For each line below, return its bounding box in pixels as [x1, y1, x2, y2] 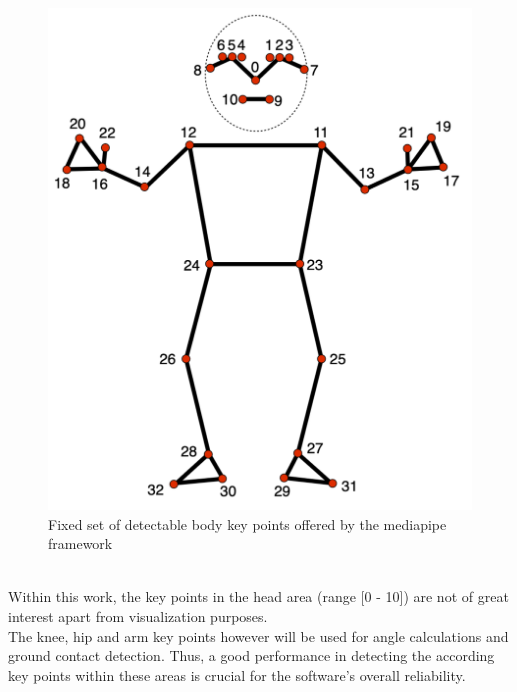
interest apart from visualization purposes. [8, 605, 268, 626]
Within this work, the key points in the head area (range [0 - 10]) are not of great [8, 586, 509, 607]
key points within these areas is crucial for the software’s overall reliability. [8, 664, 466, 685]
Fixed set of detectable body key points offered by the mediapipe [48, 513, 447, 534]
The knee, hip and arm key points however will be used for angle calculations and [8, 625, 509, 646]
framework [48, 533, 113, 554]
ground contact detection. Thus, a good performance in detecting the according [8, 645, 495, 666]
